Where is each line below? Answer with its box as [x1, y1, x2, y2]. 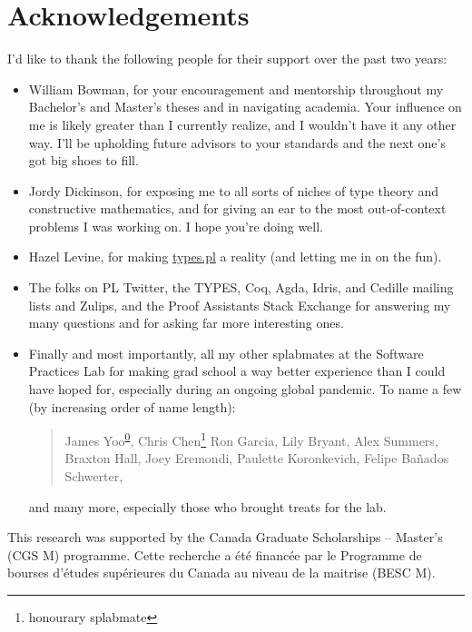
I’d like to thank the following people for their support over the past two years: [7, 49, 447, 68]
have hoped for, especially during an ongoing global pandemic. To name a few [28, 380, 462, 399]
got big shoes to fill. [28, 151, 139, 170]
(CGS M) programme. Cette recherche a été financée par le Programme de [7, 545, 422, 564]
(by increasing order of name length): [28, 397, 236, 416]
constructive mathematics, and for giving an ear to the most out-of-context [28, 199, 447, 218]
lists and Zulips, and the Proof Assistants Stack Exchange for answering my [28, 295, 451, 314]
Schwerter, [64, 467, 123, 486]
